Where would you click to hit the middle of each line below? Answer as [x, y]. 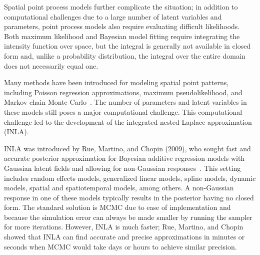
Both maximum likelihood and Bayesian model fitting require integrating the [122, 36]
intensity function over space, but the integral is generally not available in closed [127, 46]
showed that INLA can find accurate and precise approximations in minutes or [124, 237]
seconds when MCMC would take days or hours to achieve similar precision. [120, 246]
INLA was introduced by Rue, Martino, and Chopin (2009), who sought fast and [127, 148]
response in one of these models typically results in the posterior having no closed [129, 197]
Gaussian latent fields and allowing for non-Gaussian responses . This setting [122, 168]
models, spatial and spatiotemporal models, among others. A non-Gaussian [119, 188]
